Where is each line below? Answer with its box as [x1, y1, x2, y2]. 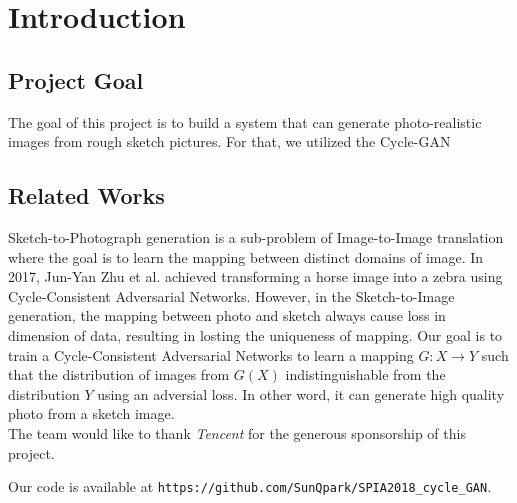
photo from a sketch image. [8, 403, 175, 424]
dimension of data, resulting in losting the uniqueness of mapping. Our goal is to [8, 324, 503, 345]
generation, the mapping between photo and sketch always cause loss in [8, 305, 446, 326]
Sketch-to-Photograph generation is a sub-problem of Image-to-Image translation [8, 226, 504, 247]
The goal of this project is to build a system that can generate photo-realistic [8, 111, 482, 132]
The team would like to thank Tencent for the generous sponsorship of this [8, 422, 466, 443]
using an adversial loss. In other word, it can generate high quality [97, 383, 505, 404]
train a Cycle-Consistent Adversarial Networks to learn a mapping [8, 344, 414, 365]
